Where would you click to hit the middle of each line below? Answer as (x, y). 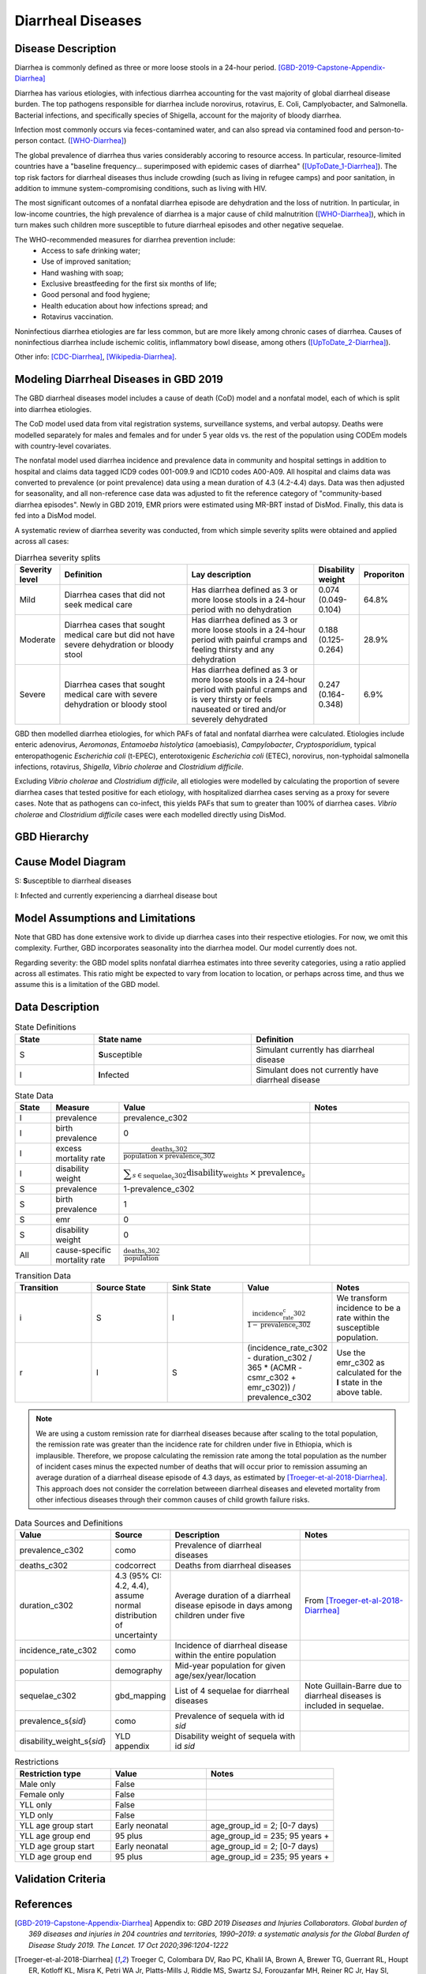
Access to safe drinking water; (91, 250)
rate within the (363, 1318)
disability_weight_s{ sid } (63, 1741)
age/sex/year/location (215, 1676)
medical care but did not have (120, 634)
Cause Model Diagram (70, 862)
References (43, 1904)
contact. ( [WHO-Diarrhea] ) (83, 141)
